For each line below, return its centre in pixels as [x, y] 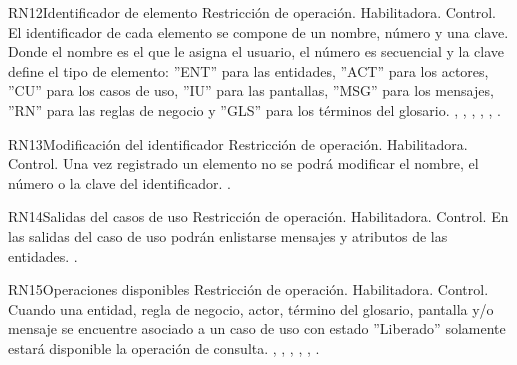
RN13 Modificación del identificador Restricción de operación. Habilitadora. [238, 143]
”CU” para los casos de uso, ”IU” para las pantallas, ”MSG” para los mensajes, [251, 90]
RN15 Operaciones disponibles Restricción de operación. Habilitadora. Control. [248, 289]
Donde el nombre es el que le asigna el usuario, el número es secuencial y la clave [256, 51]
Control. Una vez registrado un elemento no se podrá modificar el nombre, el [243, 163]
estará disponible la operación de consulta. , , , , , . [164, 347]
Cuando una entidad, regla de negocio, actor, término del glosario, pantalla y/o [251, 308]
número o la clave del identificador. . [119, 182]
